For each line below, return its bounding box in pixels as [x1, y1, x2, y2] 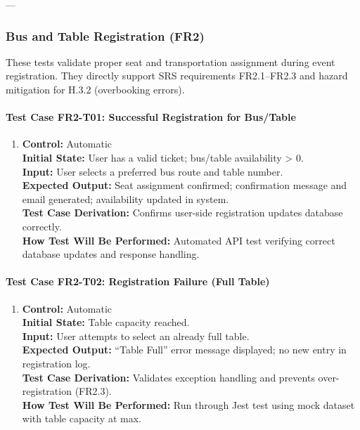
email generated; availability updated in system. [22, 191, 229, 206]
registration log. [22, 356, 91, 370]
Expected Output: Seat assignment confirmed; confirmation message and [22, 178, 347, 193]
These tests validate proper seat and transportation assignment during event [6, 54, 335, 69]
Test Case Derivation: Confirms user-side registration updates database [22, 205, 343, 220]
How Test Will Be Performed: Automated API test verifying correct [22, 233, 335, 247]
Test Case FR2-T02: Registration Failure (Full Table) [6, 274, 270, 289]
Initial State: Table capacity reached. [22, 315, 190, 330]
